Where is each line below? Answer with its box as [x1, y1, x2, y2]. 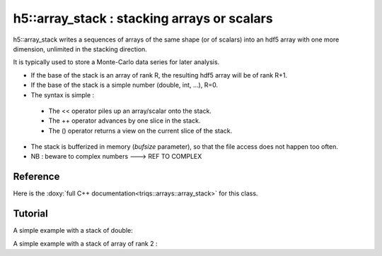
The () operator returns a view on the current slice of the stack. [48, 126, 233, 135]
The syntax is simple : [30, 90, 95, 99]
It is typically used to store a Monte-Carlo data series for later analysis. [13, 58, 220, 66]
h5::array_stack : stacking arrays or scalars [13, 11, 273, 26]
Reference [13, 171, 60, 183]
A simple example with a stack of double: [13, 226, 134, 235]
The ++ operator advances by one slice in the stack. [48, 116, 201, 125]
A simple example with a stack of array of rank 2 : [13, 239, 158, 248]
